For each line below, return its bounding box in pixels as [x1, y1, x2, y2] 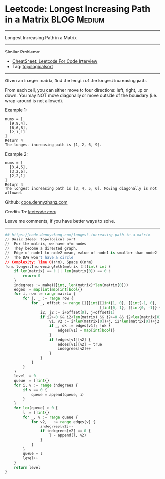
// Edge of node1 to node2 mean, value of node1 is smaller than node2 [5, 250, 157, 256]
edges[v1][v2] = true [57, 342, 102, 346]
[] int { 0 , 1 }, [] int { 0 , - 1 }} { [99, 305, 162, 310]
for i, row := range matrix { [14, 292, 76, 296]
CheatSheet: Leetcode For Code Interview [12, 58, 98, 64]
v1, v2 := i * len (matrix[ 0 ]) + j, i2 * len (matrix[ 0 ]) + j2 [49, 319, 160, 324]
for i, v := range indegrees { [14, 383, 78, 388]
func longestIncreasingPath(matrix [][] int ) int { [5, 264, 111, 269]
